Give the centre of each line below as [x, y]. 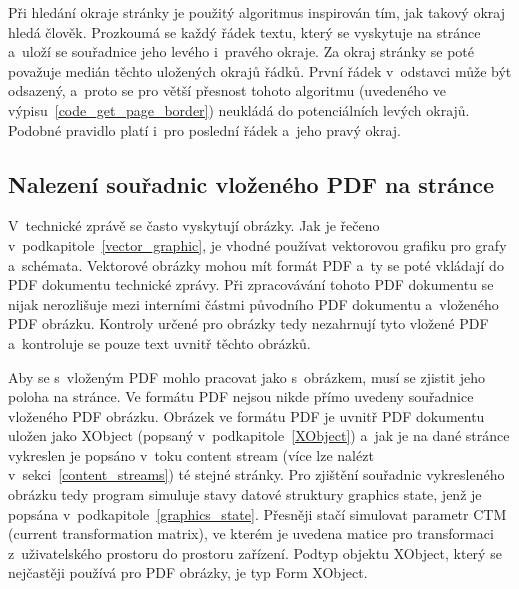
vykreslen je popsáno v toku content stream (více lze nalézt [191, 454]
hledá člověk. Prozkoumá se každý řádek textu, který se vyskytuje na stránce [244, 31]
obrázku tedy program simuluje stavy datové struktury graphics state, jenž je [245, 494]
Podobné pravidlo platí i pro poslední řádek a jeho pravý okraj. [204, 129]
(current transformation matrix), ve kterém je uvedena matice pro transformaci [251, 533]
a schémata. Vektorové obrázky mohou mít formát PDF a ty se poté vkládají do [256, 264]
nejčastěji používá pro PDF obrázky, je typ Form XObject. [188, 572]
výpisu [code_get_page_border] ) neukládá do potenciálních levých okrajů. [239, 109]
